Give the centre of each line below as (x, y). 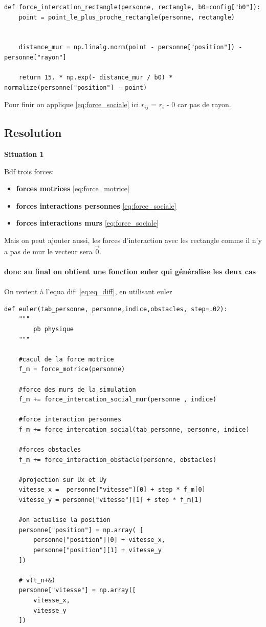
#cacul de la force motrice (66, 359)
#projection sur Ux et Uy (63, 480)
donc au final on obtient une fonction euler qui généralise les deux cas (130, 271)
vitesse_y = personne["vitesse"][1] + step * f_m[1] (110, 500)
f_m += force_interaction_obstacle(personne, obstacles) (118, 460)
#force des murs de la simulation (77, 389)
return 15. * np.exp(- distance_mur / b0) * (96, 78)
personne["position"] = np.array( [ (81, 530)
